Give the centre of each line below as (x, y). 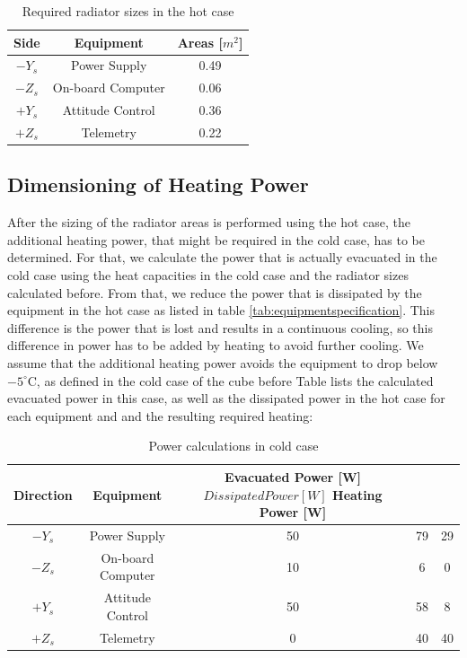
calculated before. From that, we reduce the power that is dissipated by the (215, 292)
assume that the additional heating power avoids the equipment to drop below (223, 363)
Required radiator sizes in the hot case (128, 11)
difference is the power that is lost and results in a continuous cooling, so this (220, 327)
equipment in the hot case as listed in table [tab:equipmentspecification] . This (221, 310)
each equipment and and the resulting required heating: (160, 415)
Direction (43, 494)
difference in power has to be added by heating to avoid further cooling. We (216, 345)
